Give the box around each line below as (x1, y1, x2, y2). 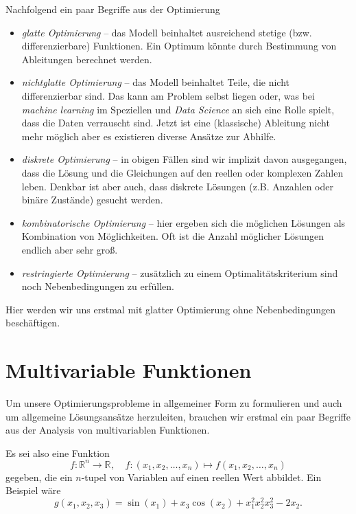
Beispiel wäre (5, 483, 61, 498)
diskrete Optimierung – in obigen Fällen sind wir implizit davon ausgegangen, (21, 152, 347, 166)
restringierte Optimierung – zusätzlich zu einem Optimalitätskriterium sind (21, 265, 338, 280)
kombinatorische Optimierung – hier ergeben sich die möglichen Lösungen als (21, 215, 346, 230)
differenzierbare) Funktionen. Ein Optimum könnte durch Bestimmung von (21, 38, 337, 53)
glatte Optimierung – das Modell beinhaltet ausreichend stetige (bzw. (21, 25, 312, 39)
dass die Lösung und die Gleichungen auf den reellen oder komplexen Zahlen (21, 165, 344, 179)
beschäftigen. (5, 315, 60, 330)
